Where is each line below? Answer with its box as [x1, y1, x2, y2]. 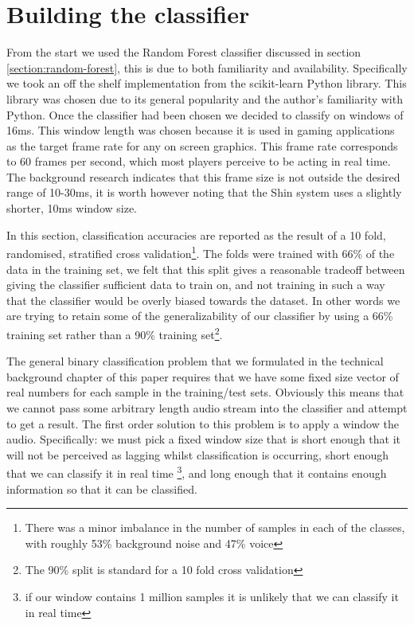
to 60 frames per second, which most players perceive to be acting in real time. [6, 153, 391, 170]
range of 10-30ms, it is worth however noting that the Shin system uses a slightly [6, 184, 402, 201]
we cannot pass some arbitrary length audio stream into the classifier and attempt [6, 399, 408, 416]
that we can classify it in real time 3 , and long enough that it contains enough [6, 463, 387, 481]
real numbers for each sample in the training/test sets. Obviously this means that [6, 384, 404, 400]
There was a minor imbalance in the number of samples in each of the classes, [25, 519, 405, 536]
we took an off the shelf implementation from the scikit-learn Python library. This [6, 75, 407, 92]
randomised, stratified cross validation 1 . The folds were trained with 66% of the [6, 243, 395, 261]
